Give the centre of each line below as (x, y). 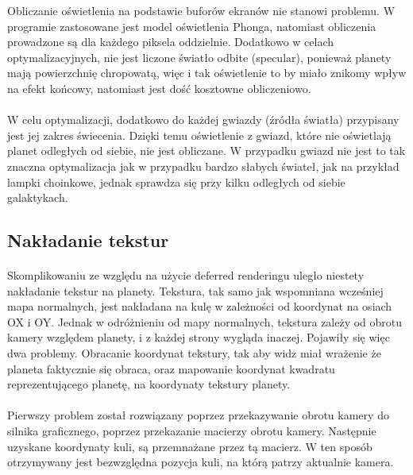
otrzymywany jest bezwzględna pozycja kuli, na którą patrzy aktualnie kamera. (201, 462)
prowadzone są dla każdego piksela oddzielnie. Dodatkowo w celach (171, 42)
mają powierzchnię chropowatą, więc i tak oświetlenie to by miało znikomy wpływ (207, 73)
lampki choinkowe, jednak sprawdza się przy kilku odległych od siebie (176, 182)
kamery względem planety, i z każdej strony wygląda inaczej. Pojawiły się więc (199, 337)
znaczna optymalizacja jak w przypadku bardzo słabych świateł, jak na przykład (203, 166)
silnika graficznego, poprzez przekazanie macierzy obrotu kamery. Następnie (192, 431)
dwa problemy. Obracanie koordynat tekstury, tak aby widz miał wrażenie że (194, 353)
